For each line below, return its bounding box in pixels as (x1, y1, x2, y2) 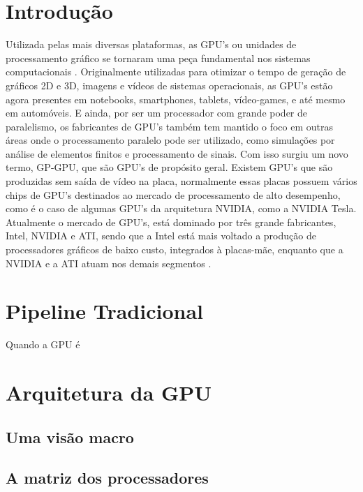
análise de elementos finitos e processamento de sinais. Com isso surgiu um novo (6, 146, 348, 161)
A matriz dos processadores (6, 467, 209, 489)
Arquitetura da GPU (6, 378, 212, 407)
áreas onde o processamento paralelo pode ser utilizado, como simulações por (6, 133, 335, 147)
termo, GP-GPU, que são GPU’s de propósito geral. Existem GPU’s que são (6, 160, 333, 174)
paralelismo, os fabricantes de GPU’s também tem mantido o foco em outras (6, 119, 333, 133)
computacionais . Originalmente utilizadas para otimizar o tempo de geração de (6, 64, 346, 79)
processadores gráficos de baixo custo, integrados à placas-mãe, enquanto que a (6, 242, 343, 257)
